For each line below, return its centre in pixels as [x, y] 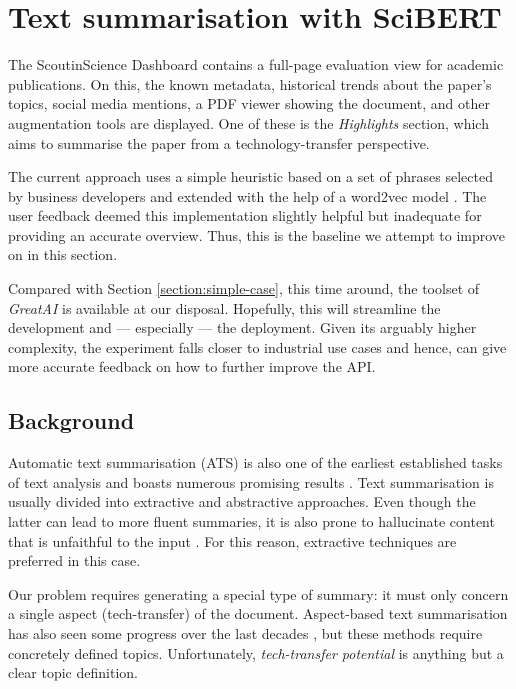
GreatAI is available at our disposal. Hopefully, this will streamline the [224, 307]
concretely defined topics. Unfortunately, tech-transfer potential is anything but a [256, 652]
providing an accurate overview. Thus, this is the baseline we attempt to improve [257, 234]
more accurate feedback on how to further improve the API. [192, 366]
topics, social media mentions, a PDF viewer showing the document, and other [249, 103]
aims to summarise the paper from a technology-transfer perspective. [219, 142]
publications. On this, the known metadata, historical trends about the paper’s [250, 83]
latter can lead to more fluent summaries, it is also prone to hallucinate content [251, 521]
